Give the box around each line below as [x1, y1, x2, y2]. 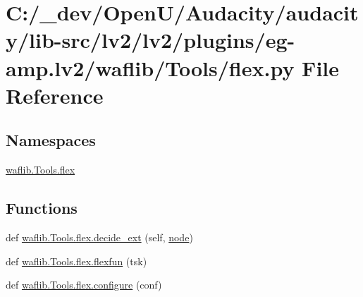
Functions [6, 197, 78, 219]
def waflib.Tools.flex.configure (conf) [6, 277, 162, 292]
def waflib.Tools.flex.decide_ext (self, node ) [6, 229, 193, 244]
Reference [6, 80, 104, 109]
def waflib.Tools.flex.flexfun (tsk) [6, 253, 147, 268]
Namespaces [6, 129, 96, 151]
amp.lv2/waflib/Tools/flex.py [6, 53, 295, 82]
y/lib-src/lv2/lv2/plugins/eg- [6, 25, 295, 54]
